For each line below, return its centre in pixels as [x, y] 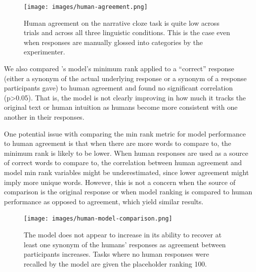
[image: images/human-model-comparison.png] [98, 219]
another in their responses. [44, 117]
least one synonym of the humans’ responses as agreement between [125, 244]
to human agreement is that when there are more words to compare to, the [118, 143]
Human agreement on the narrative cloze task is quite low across [122, 23]
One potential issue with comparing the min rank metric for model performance [125, 133]
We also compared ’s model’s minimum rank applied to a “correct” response [119, 68]
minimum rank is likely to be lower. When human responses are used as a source [126, 153]
